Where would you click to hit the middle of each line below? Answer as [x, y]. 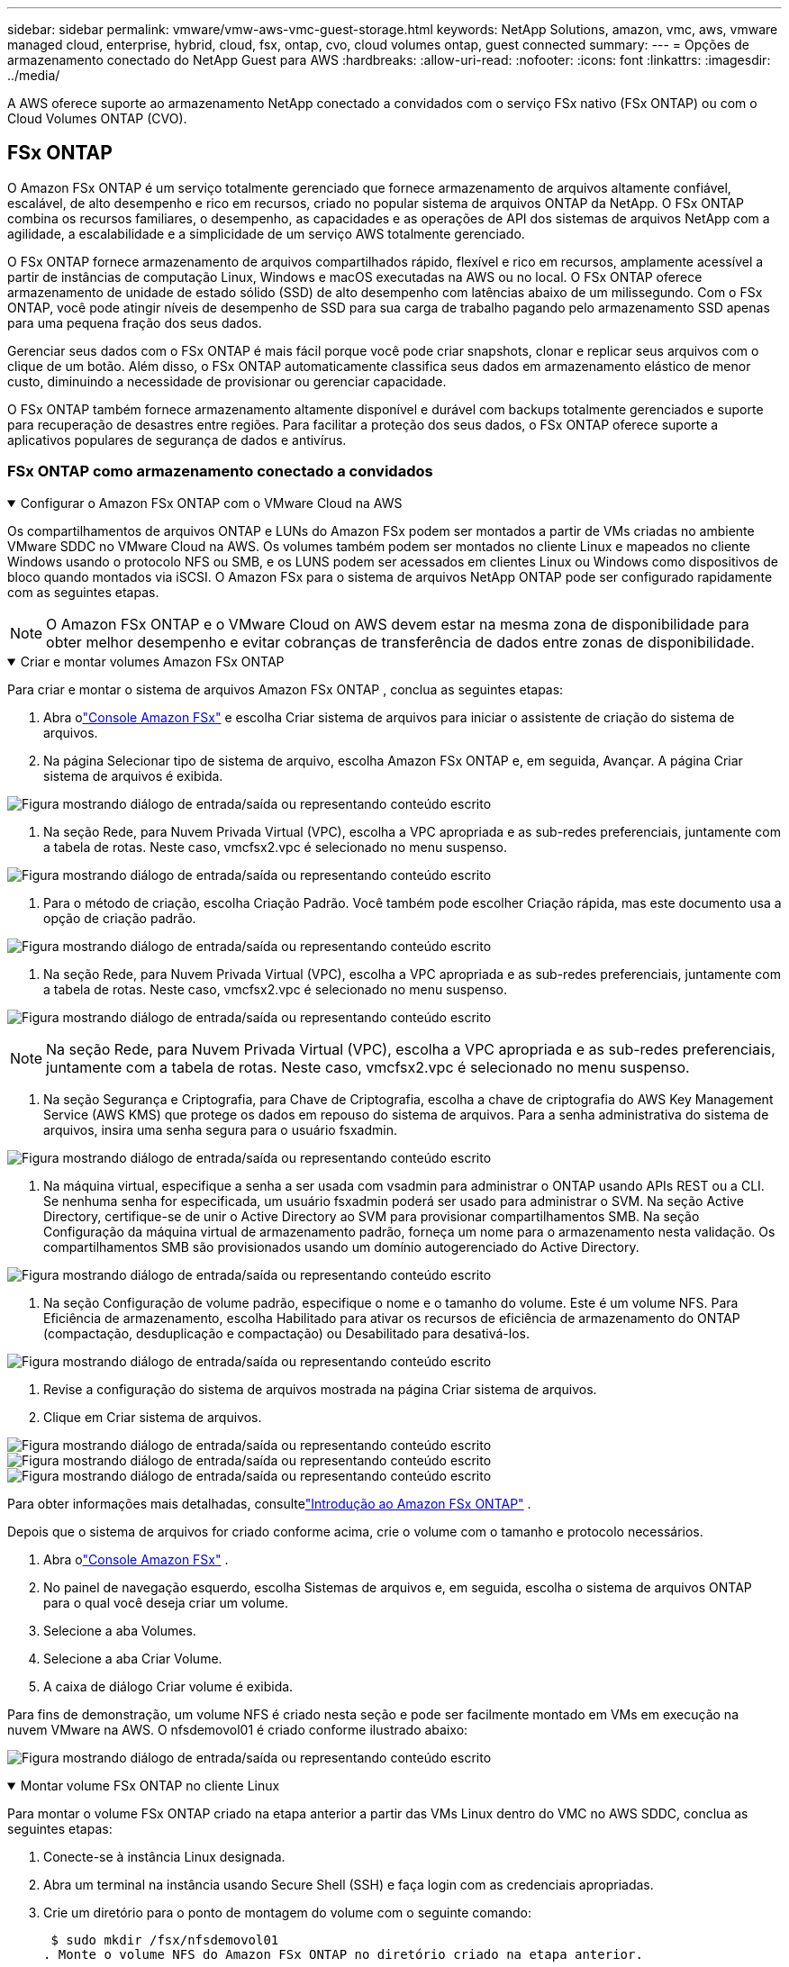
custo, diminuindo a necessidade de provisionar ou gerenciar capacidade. [227, 381]
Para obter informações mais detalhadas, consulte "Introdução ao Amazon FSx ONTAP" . [269, 1503]
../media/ [34, 75]
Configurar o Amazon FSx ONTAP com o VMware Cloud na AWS [211, 503]
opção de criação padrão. [120, 918]
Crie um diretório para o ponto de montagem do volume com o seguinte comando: [288, 1912]
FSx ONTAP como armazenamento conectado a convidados [220, 471]
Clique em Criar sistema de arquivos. [153, 1417]
